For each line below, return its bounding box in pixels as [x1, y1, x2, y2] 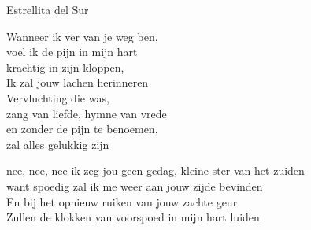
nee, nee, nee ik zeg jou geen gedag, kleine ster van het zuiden [6, 162, 305, 179]
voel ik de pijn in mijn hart [6, 43, 138, 60]
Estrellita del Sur [6, 2, 89, 17]
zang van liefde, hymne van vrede [6, 105, 167, 121]
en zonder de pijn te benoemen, [6, 121, 158, 137]
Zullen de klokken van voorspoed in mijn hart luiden [6, 209, 260, 225]
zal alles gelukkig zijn [6, 135, 109, 152]
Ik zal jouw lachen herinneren [6, 74, 149, 91]
